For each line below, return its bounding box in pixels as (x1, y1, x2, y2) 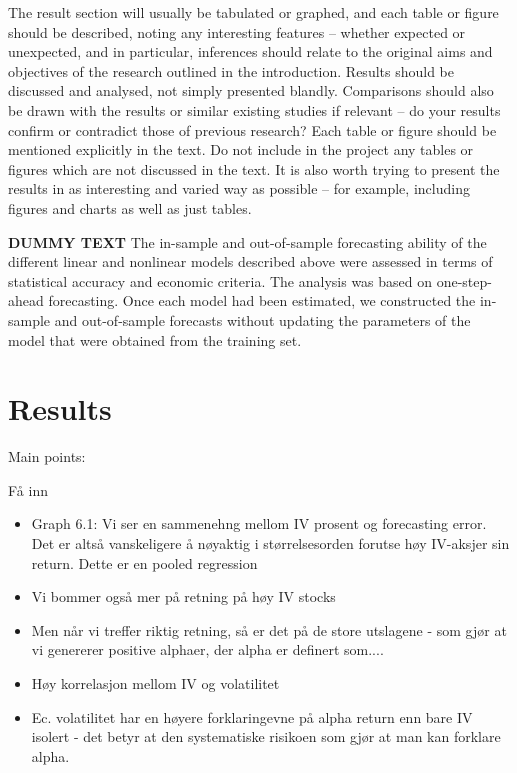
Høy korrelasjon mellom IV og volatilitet (31, 672, 280, 693)
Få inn (8, 479, 48, 500)
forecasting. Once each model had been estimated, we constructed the (48, 290, 476, 311)
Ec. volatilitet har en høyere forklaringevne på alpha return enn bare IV (31, 706, 473, 727)
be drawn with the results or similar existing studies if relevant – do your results (8, 99, 501, 120)
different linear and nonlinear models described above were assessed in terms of (8, 251, 493, 272)
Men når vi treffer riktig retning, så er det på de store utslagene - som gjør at (31, 619, 507, 640)
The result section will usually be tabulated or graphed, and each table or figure (8, 2, 499, 22)
